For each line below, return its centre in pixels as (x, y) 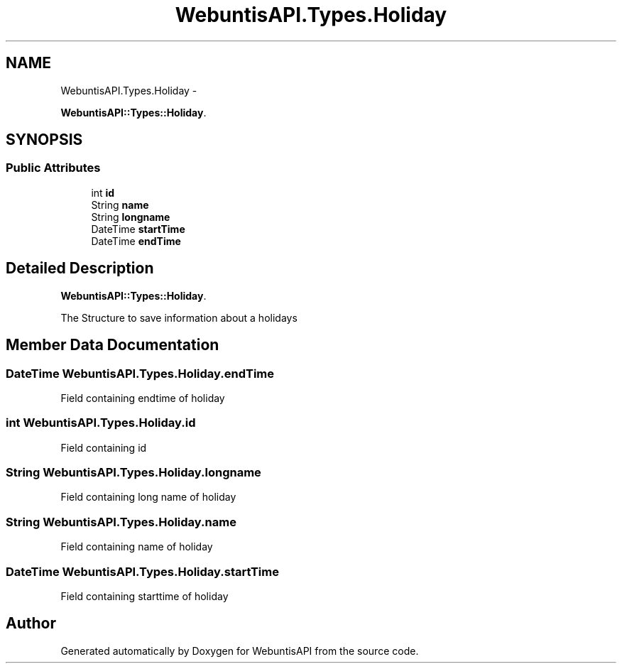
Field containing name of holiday (137, 547)
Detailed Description (80, 268)
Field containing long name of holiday (148, 497)
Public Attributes (53, 168)
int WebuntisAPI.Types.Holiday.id (101, 423)
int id (103, 192)
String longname (131, 217)
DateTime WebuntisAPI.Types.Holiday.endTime (140, 373)
